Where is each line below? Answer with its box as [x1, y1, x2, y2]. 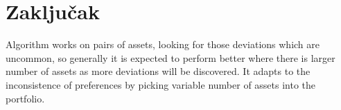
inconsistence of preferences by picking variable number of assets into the [6, 77, 316, 91]
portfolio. [6, 91, 45, 105]
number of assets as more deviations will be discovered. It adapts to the [6, 64, 311, 78]
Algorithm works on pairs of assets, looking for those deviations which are [6, 37, 320, 52]
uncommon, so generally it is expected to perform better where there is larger [6, 50, 335, 65]
